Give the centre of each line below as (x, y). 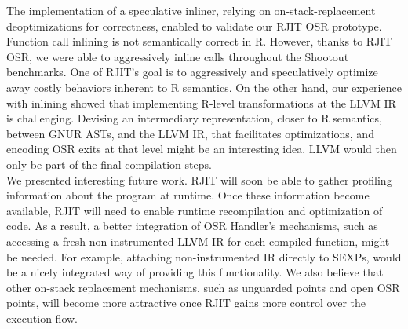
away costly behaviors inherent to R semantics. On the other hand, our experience (204, 87)
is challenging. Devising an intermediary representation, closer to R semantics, (194, 118)
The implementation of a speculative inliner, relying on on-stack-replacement (191, 10)
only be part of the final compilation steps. (109, 164)
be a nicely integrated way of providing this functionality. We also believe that (195, 272)
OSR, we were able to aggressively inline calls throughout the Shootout (178, 56)
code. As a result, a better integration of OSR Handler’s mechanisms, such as (192, 226)
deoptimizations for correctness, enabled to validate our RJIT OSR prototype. (194, 26)
